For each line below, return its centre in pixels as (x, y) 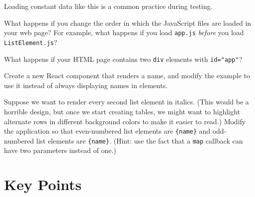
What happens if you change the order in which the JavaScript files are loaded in (128, 23)
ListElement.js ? (31, 42)
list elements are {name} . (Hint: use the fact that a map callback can (139, 140)
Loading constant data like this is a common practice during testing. (108, 6)
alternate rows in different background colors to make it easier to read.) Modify (125, 121)
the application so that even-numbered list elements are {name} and (107, 131)
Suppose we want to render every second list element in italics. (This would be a (127, 102)
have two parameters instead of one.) (60, 150)
